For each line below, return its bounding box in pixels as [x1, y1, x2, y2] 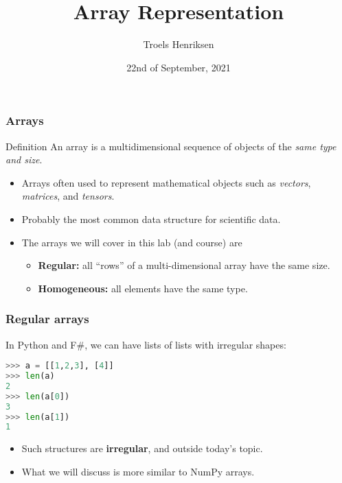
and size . [5, 152, 43, 167]
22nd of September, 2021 [126, 60, 231, 74]
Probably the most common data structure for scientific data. [21, 211, 281, 226]
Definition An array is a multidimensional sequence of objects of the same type [5, 139, 337, 153]
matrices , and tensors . [21, 189, 115, 203]
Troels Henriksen [143, 37, 214, 51]
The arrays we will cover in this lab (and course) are [21, 235, 242, 249]
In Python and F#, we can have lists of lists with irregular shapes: [5, 337, 286, 351]
